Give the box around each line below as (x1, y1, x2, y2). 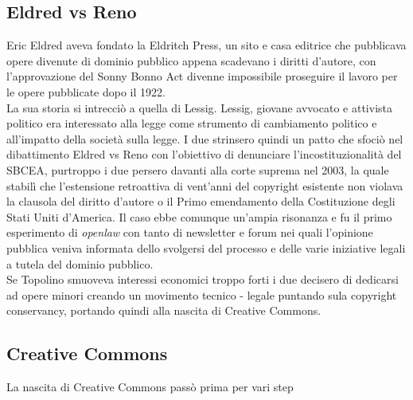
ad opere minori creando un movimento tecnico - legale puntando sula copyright (6, 286, 397, 303)
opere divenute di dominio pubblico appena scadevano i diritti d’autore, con (6, 52, 376, 69)
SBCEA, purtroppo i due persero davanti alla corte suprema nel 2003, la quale (6, 161, 389, 178)
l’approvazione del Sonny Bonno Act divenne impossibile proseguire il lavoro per (6, 68, 398, 84)
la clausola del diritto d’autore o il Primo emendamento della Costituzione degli (6, 193, 395, 210)
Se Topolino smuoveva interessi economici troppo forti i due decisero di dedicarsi (6, 271, 399, 288)
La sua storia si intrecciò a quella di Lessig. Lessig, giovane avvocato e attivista (6, 99, 392, 116)
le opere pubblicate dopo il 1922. (6, 83, 166, 100)
